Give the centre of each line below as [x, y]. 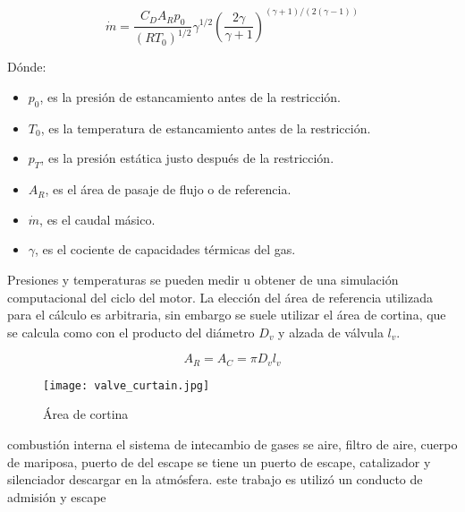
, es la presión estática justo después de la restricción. [187, 158]
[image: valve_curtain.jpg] [127, 385]
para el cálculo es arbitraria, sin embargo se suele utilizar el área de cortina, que [227, 315]
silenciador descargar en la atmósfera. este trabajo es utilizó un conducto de [215, 479]
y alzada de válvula [331, 332]
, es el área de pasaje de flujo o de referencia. [168, 189]
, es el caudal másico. [97, 219]
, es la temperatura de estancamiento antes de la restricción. [206, 128]
